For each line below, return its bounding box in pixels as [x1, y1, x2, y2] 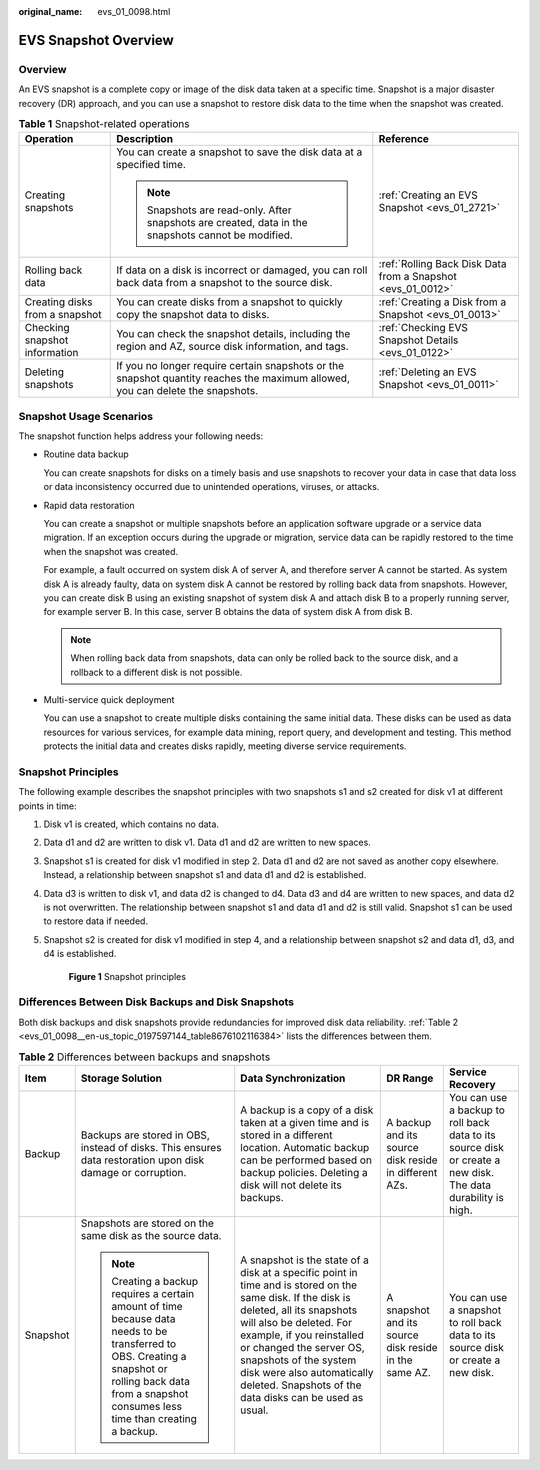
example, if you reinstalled [240, 1328, 364, 1342]
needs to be [111, 1324, 168, 1338]
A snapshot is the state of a [240, 1253, 370, 1267]
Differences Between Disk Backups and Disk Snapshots [18, 995, 295, 1009]
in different [386, 1165, 438, 1179]
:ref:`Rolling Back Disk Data [378, 257, 507, 271]
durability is [448, 1190, 504, 1204]
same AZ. [386, 1365, 432, 1379]
